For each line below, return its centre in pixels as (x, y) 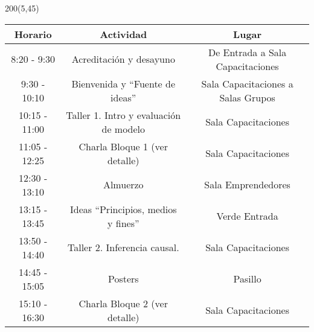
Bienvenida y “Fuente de (123, 83)
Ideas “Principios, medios (123, 209)
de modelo (123, 129)
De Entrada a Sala (247, 52)
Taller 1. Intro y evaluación (123, 115)
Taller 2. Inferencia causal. (123, 247)
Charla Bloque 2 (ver (123, 303)
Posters (123, 279)
